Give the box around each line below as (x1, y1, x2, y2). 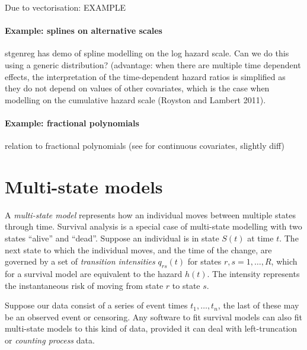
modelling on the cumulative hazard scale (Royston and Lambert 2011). (5, 93, 266, 106)
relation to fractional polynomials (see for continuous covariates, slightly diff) (5, 139, 284, 152)
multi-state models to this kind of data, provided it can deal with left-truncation (5, 322, 298, 335)
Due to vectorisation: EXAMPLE (5, 1, 126, 13)
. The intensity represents (207, 268, 300, 280)
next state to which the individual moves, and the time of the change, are (5, 243, 272, 256)
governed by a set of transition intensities (5, 255, 155, 268)
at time (247, 232, 274, 244)
